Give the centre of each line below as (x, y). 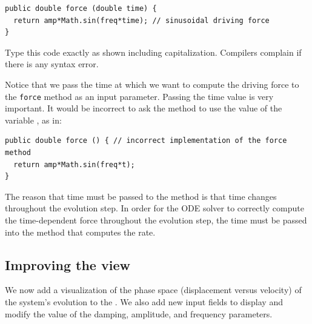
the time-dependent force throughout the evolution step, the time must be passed (156, 220)
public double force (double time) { (81, 8)
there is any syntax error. (52, 64)
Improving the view (68, 264)
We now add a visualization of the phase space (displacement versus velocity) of (153, 290)
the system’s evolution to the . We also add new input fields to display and (144, 301)
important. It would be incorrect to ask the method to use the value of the (144, 108)
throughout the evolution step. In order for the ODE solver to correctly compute (154, 208)
